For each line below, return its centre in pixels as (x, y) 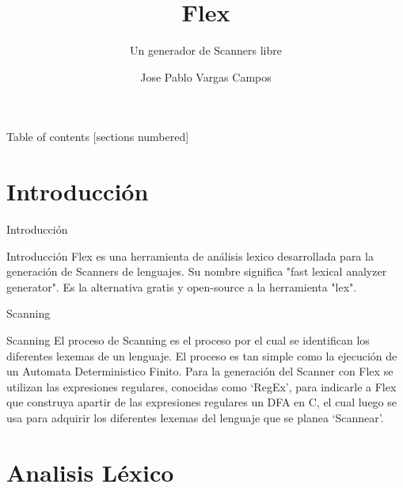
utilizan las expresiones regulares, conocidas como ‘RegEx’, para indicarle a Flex (201, 386)
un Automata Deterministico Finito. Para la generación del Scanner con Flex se (200, 371)
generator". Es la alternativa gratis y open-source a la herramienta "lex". (182, 286)
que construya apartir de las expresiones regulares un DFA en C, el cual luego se (201, 402)
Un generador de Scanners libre (206, 50)
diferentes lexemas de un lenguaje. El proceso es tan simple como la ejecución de (202, 355)
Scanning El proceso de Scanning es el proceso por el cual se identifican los (188, 340)
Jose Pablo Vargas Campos (206, 76)
